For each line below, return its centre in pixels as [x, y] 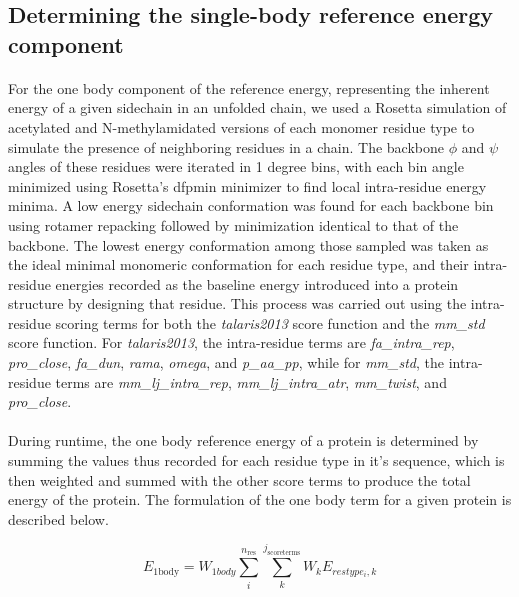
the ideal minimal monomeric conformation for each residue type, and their [238, 264]
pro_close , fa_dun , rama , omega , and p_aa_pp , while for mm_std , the [226, 362]
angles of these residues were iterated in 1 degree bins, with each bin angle [236, 166]
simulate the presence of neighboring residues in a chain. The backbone [226, 146]
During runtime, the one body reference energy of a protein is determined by [243, 440]
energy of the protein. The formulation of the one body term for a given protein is [260, 499]
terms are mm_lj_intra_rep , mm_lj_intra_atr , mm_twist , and [251, 381]
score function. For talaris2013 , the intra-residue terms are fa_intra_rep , [231, 342]
